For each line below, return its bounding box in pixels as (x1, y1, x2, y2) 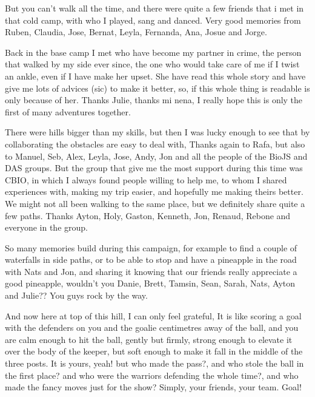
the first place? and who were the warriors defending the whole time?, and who (5, 368, 299, 381)
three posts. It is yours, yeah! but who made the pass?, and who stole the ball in (5, 357, 304, 370)
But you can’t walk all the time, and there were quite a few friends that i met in (5, 2, 304, 14)
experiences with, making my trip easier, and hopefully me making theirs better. (5, 185, 303, 198)
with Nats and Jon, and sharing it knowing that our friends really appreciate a (5, 265, 297, 277)
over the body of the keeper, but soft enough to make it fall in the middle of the (5, 345, 303, 358)
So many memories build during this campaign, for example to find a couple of (5, 241, 297, 254)
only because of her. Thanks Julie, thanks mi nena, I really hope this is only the (5, 93, 303, 106)
